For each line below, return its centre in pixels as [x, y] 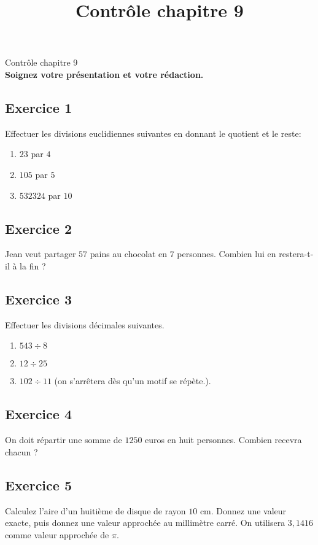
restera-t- [296, 254]
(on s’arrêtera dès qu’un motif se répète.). [133, 381]
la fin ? [33, 265]
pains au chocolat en [129, 254]
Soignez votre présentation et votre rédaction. [104, 74]
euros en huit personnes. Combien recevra [223, 440]
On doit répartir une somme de [64, 440]
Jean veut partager [41, 254]
